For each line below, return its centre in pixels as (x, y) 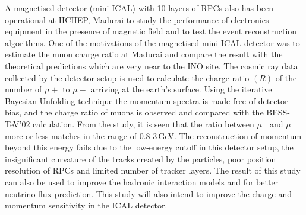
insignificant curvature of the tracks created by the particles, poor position (141, 158)
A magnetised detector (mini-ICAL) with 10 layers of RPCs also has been (139, 8)
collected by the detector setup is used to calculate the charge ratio (127, 77)
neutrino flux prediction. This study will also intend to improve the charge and (149, 193)
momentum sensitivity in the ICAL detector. (86, 205)
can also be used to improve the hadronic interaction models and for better (142, 182)
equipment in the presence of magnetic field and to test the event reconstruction (151, 31)
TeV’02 (18, 123)
